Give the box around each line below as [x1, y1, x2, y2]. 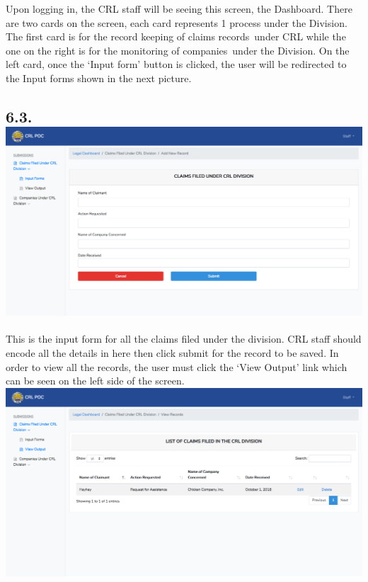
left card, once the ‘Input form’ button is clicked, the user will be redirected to [6, 57, 347, 72]
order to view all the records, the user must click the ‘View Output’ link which [6, 359, 347, 374]
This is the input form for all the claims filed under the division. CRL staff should [6, 331, 362, 346]
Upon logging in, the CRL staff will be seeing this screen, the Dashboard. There [6, 1, 352, 16]
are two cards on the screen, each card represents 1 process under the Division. [6, 15, 347, 30]
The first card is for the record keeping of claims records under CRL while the [6, 29, 346, 44]
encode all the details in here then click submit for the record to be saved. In [6, 346, 339, 360]
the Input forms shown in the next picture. [6, 70, 192, 85]
